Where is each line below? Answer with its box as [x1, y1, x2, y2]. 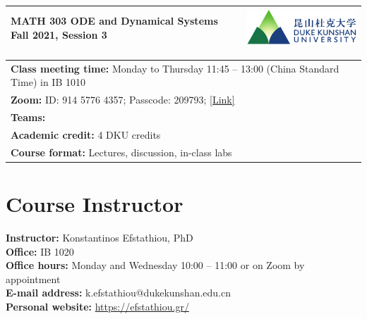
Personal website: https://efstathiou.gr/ [6, 299, 189, 313]
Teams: [11, 110, 46, 125]
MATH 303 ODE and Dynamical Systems [11, 13, 218, 28]
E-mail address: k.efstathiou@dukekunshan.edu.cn [6, 285, 231, 300]
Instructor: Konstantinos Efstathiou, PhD [6, 230, 193, 244]
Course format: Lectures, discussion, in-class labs [11, 144, 232, 159]
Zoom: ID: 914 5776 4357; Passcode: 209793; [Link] [11, 92, 235, 107]
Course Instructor [6, 189, 183, 218]
